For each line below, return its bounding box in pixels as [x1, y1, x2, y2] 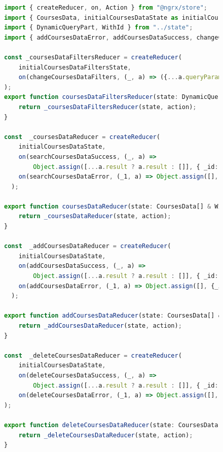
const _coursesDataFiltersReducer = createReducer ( [4, 53, 182, 61]
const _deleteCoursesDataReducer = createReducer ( [4, 352, 182, 359]
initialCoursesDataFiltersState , [18, 63, 131, 71]
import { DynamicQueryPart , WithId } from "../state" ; [4, 24, 193, 31]
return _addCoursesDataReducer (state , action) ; [18, 322, 182, 329]
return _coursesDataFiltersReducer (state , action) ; [18, 103, 197, 111]
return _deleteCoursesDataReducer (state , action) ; [18, 431, 193, 439]
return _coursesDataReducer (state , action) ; [18, 213, 171, 220]
